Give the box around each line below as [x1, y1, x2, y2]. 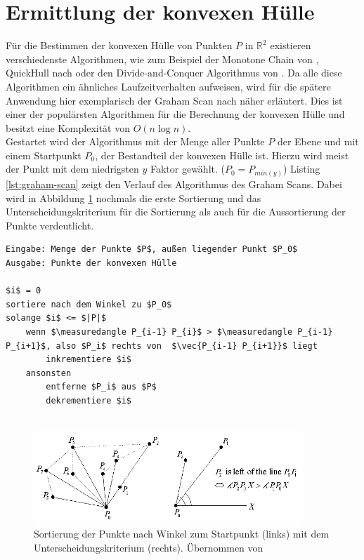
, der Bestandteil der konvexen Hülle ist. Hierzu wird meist [95, 147, 349, 162]
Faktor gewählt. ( [150, 161, 225, 176]
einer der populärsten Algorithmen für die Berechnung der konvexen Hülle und [6, 107, 345, 121]
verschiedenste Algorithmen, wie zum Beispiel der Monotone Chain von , [6, 51, 319, 66]
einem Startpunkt [6, 147, 82, 162]
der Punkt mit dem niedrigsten [6, 161, 139, 176]
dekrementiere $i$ [46, 395, 131, 406]
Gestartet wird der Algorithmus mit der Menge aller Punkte [6, 134, 265, 149]
